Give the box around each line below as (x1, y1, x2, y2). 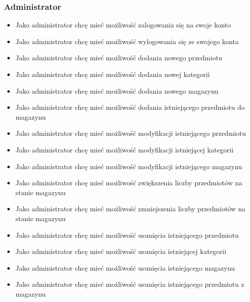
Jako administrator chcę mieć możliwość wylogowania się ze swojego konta (15, 36, 239, 46)
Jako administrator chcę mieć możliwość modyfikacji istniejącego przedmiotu (15, 128, 246, 138)
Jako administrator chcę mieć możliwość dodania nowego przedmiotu (15, 52, 223, 63)
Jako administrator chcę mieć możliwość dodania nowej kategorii (15, 69, 210, 79)
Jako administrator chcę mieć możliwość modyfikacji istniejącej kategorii (15, 144, 234, 154)
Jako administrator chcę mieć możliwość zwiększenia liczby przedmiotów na (15, 177, 243, 188)
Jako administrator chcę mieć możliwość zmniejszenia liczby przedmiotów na (15, 203, 246, 214)
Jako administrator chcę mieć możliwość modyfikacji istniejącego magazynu (15, 161, 242, 171)
